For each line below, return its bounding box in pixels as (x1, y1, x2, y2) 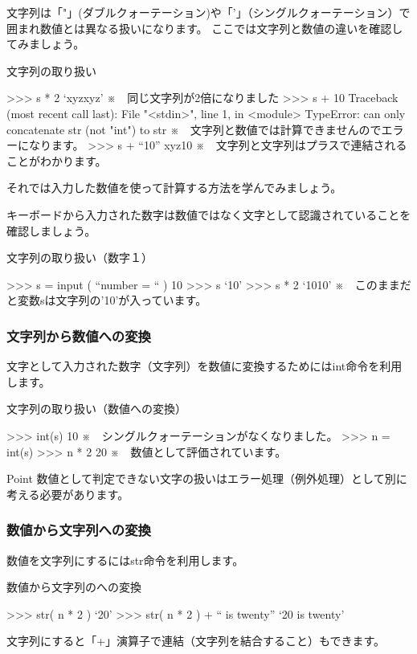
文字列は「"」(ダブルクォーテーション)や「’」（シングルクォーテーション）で (6, 4, 411, 20)
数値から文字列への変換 (6, 520, 151, 540)
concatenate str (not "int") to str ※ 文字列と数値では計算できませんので (6, 121, 382, 137)
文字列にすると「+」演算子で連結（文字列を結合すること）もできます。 (6, 632, 386, 649)
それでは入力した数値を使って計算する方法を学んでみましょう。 (6, 179, 342, 196)
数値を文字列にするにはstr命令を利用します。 (6, 551, 244, 568)
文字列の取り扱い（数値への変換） (6, 400, 186, 417)
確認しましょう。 (6, 222, 96, 239)
